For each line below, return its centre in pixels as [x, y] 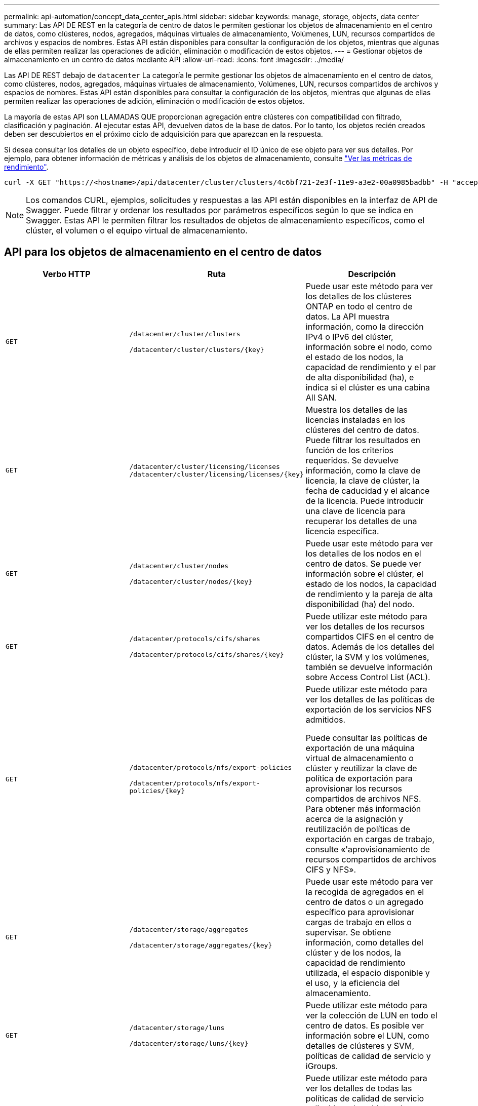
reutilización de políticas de [358, 829]
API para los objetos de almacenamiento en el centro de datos [163, 252]
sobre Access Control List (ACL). [368, 677]
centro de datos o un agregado [365, 902]
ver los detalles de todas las [359, 1088]
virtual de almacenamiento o [360, 758]
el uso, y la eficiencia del [353, 983]
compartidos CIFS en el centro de [370, 636]
